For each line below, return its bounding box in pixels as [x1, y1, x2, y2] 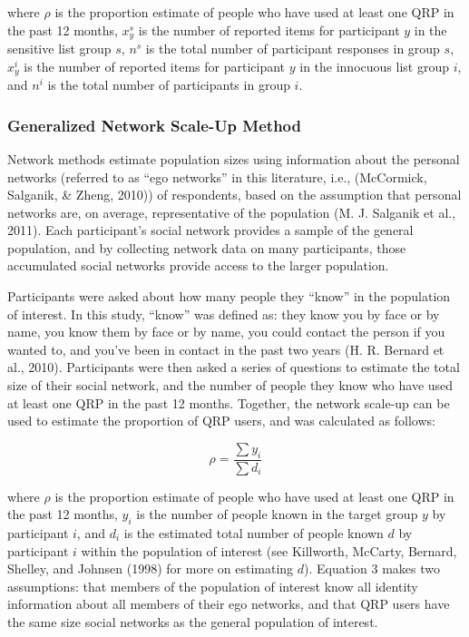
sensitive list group [7, 39, 112, 58]
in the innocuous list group [299, 56, 449, 75]
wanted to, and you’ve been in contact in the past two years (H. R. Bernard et [7, 339, 445, 358]
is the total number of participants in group [47, 75, 290, 94]
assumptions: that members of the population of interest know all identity [7, 576, 418, 595]
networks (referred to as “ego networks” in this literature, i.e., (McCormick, [7, 167, 427, 186]
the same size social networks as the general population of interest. [7, 612, 378, 631]
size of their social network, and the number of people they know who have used [7, 376, 454, 395]
